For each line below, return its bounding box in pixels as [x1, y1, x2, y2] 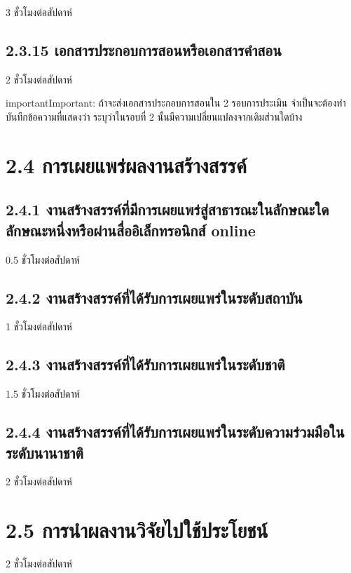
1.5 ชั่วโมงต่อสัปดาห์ [6, 386, 80, 401]
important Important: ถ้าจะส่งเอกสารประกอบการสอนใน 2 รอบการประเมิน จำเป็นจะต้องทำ [6, 95, 346, 110]
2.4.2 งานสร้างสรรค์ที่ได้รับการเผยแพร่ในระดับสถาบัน [6, 286, 303, 308]
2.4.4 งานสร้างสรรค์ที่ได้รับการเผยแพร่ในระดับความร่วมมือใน [6, 421, 345, 443]
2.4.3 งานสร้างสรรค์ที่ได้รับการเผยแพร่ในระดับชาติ [6, 353, 285, 375]
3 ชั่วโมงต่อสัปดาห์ [6, 5, 72, 19]
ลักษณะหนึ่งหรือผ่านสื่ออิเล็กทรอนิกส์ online [6, 219, 256, 241]
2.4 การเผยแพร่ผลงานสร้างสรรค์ [6, 150, 247, 179]
